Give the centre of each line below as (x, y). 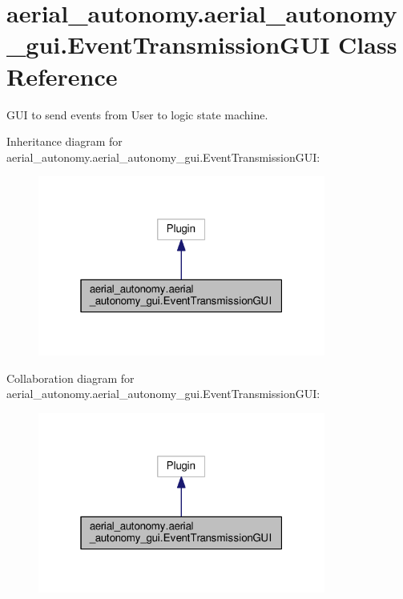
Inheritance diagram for (64, 141)
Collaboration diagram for (71, 378)
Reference (62, 76)
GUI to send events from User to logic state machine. (137, 114)
